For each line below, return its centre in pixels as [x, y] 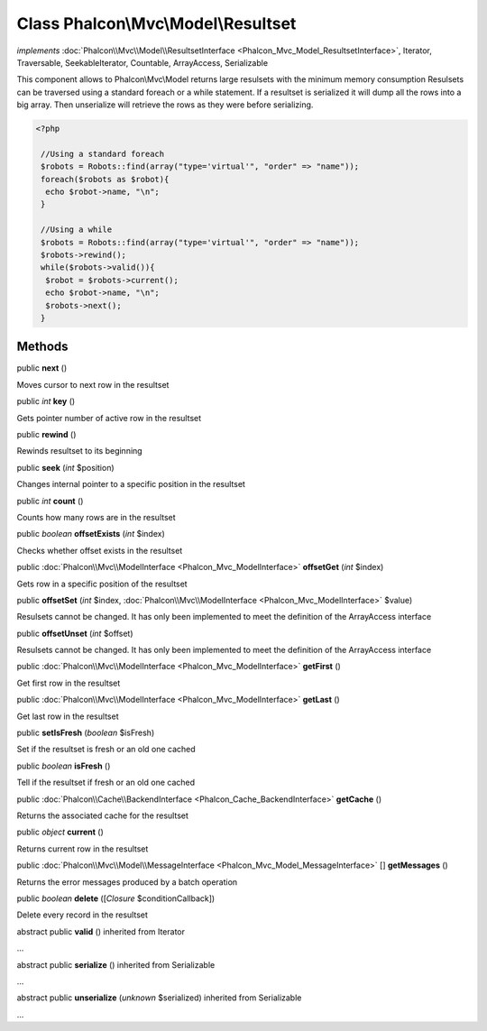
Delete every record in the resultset [83, 915]
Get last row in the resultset [68, 716]
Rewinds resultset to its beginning [80, 451]
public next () [42, 368]
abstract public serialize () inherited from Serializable [116, 964]
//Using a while [77, 230]
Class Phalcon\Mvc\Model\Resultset [156, 23]
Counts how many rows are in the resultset [96, 517]
